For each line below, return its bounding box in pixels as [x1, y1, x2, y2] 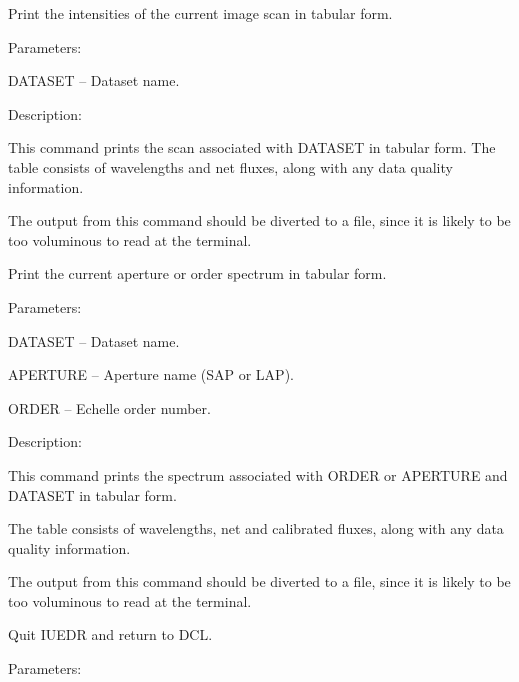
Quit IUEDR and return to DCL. [8, 624, 213, 645]
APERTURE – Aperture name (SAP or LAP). [8, 364, 294, 385]
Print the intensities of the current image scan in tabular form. [8, 3, 393, 23]
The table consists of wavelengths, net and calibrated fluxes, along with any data [8, 518, 504, 539]
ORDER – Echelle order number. [8, 397, 211, 418]
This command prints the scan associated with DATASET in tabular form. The [8, 137, 496, 158]
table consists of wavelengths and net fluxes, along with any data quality [8, 156, 453, 177]
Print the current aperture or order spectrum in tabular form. [8, 263, 387, 284]
